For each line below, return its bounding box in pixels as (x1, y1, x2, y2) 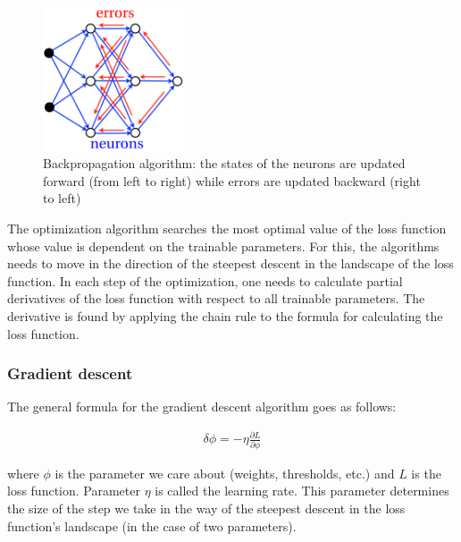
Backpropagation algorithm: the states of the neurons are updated (43, 154, 406, 173)
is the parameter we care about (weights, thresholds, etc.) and (54, 463, 395, 482)
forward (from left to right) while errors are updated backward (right (43, 171, 421, 190)
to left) (43, 189, 81, 207)
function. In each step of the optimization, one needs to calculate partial (7, 271, 403, 290)
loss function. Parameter (7, 481, 140, 500)
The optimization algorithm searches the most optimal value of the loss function (7, 218, 447, 237)
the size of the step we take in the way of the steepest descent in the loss (7, 498, 406, 517)
